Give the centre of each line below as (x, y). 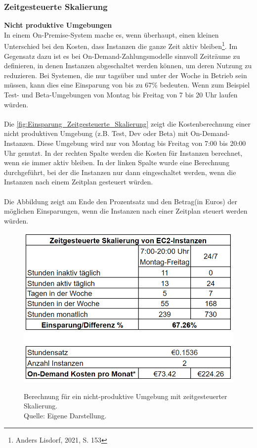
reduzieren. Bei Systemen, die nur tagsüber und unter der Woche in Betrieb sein (126, 75)
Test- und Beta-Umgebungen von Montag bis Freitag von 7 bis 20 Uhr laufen (121, 95)
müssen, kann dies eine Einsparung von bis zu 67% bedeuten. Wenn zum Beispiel (127, 85)
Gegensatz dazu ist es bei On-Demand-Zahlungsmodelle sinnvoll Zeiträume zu (122, 56)
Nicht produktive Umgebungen (58, 25)
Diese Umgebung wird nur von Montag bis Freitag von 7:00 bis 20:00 (142, 143)
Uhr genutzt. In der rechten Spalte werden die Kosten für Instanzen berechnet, (123, 153)
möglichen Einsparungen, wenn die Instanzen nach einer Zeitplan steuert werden (126, 211)
